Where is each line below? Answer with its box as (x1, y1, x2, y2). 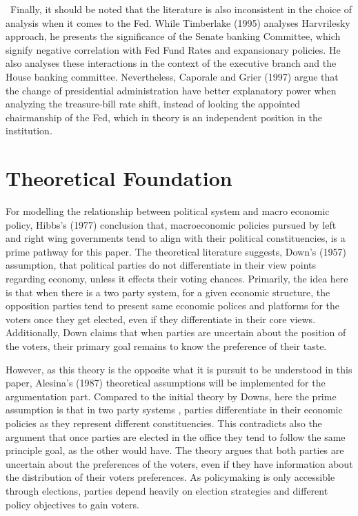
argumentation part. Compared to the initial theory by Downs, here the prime (6, 389, 337, 403)
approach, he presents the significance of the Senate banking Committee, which (6, 29, 341, 43)
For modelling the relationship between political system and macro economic (6, 204, 330, 218)
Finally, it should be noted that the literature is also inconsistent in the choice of (10, 2, 352, 16)
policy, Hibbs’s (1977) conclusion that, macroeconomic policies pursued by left (6, 217, 337, 231)
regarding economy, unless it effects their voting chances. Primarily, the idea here (6, 271, 348, 286)
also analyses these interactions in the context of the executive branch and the (6, 56, 337, 70)
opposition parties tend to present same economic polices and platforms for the (6, 298, 339, 313)
